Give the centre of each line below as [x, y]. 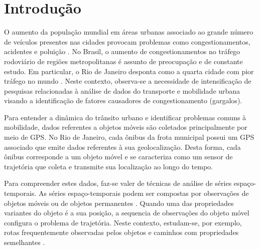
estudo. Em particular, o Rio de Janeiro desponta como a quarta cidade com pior [129, 71]
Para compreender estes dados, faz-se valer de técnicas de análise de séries [118, 183]
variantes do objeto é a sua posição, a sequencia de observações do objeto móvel [127, 213]
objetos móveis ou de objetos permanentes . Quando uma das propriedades [119, 203]
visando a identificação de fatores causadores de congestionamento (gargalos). [123, 100]
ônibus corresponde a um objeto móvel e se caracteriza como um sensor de [118, 157]
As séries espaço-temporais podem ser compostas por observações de [144, 193]
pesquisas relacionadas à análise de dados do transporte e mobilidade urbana [122, 90]
